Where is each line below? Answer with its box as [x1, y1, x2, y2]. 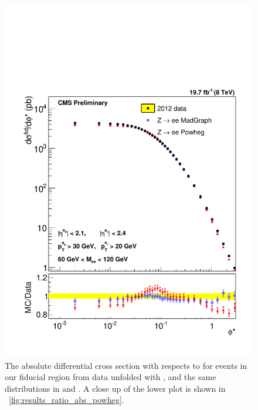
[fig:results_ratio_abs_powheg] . [9, 394, 124, 406]
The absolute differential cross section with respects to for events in [5, 359, 247, 371]
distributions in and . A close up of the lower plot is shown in [5, 382, 226, 394]
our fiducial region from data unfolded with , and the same [5, 371, 216, 383]
